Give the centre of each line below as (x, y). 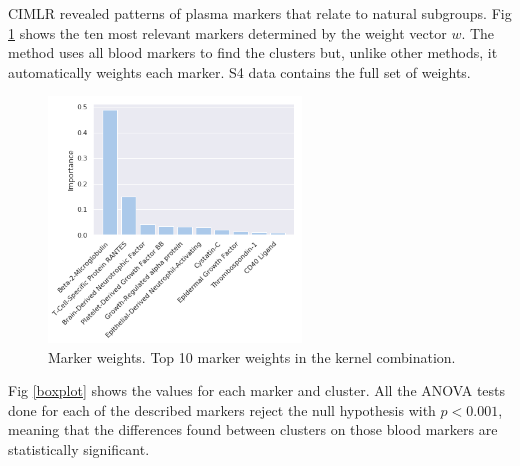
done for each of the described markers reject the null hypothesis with (222, 409)
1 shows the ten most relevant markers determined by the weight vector (227, 32)
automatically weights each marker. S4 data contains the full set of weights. (239, 71)
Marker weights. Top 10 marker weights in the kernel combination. (252, 356)
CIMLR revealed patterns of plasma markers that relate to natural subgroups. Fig (260, 13)
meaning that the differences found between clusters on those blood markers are (253, 429)
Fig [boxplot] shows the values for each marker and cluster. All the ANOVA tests (257, 390)
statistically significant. (79, 448)
